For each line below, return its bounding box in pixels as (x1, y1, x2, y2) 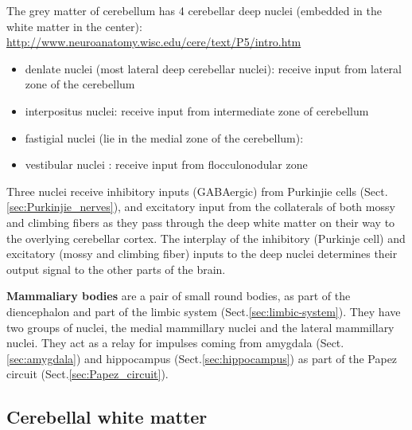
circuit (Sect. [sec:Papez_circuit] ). (6, 365, 169, 382)
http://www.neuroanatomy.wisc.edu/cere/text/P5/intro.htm (6, 33, 301, 50)
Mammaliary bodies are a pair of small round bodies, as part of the (6, 287, 351, 304)
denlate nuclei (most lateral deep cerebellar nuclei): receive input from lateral (25, 60, 402, 76)
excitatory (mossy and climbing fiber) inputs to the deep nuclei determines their (6, 245, 398, 262)
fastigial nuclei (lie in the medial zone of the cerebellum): (25, 129, 304, 146)
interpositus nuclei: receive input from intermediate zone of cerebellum (25, 102, 369, 119)
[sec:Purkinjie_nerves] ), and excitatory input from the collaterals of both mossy (6, 198, 395, 215)
